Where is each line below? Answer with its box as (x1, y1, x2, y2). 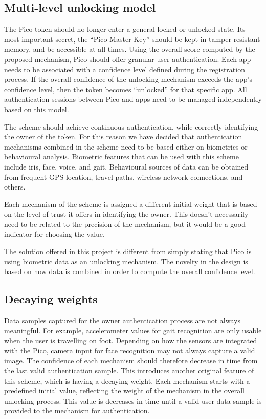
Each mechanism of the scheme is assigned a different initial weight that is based (4, 198, 257, 209)
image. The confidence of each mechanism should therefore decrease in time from (4, 355, 258, 366)
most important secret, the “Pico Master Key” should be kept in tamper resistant (4, 33, 260, 44)
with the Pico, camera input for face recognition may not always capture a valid (4, 345, 255, 355)
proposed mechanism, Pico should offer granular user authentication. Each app (4, 53, 251, 64)
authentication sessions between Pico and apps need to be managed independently (4, 94, 262, 104)
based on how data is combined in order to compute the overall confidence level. (4, 266, 255, 277)
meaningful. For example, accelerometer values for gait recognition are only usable (4, 325, 262, 336)
